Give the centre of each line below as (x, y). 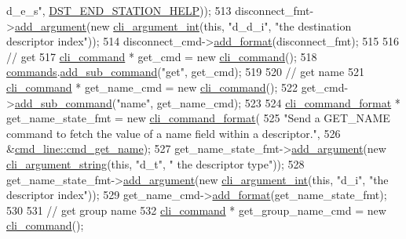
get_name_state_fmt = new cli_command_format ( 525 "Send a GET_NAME (198, 118)
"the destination (313, 25)
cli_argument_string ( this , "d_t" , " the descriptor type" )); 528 (155, 163)
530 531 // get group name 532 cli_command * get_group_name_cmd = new (196, 210)
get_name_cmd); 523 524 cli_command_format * (278, 102)
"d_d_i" (248, 25)
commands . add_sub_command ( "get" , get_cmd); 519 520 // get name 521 (185, 72)
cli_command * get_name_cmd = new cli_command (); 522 (152, 87)
